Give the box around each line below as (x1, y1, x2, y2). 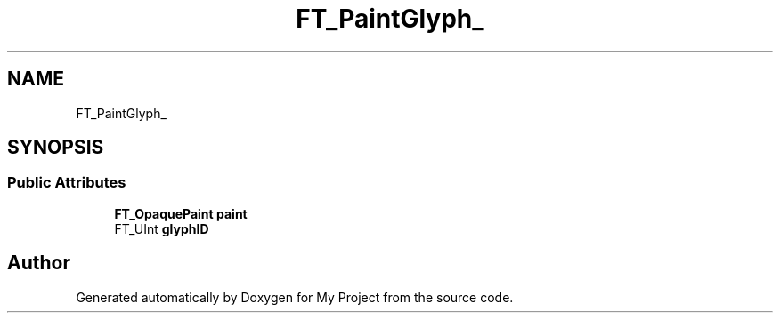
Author (7, 252, 70, 275)
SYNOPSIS (7, 136, 104, 159)
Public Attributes (7, 173, 126, 192)
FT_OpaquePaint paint (114, 205, 248, 221)
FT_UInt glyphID (114, 220, 209, 236)
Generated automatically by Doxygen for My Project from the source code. (76, 289, 514, 305)
